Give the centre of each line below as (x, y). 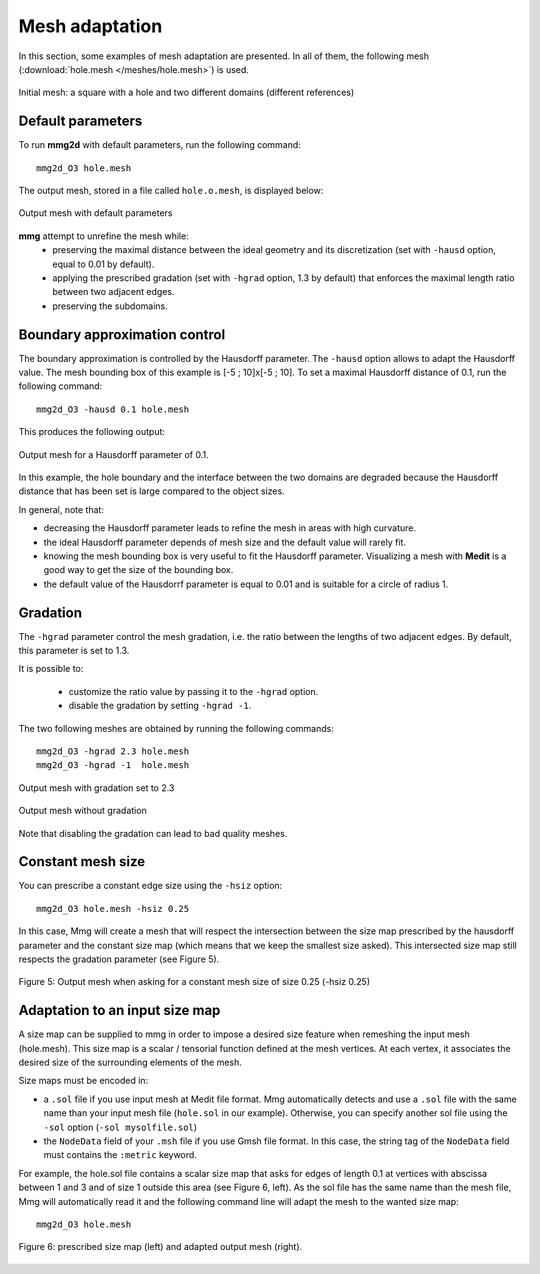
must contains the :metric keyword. (120, 1155)
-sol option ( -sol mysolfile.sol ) (120, 1127)
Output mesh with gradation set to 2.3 (96, 787)
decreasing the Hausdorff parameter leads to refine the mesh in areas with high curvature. (230, 528)
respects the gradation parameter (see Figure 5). (119, 959)
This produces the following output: (91, 432)
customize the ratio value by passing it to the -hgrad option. (193, 691)
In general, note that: (61, 509)
